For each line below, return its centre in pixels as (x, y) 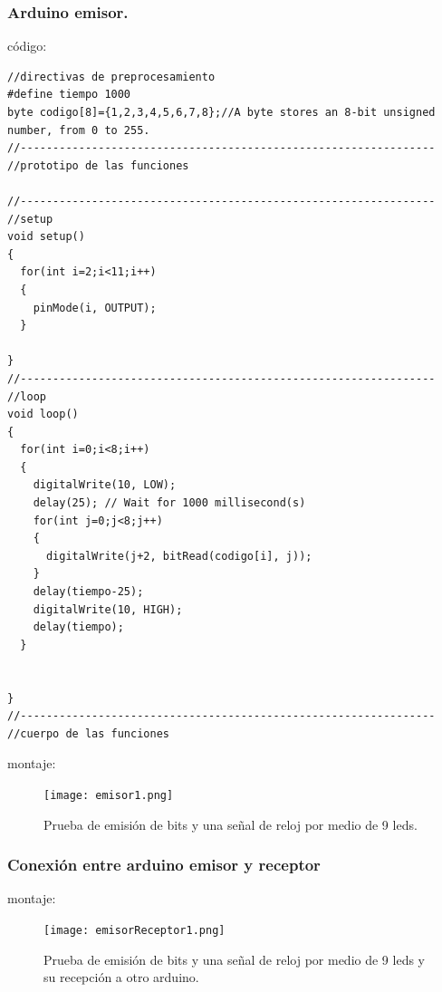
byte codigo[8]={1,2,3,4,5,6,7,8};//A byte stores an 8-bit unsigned (221, 112)
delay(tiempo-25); (88, 592)
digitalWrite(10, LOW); (105, 485)
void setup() (46, 237)
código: (27, 46)
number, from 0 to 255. (79, 130)
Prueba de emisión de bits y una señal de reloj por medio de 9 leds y (234, 959)
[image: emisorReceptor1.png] (135, 931)
